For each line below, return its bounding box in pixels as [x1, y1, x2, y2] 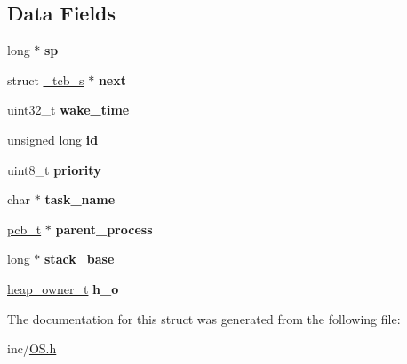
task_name [44, 190, 116, 209]
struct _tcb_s [7, 70, 84, 89]
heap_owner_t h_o [7, 279, 119, 297]
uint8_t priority [7, 160, 101, 178]
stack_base [44, 249, 115, 268]
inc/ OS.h [7, 339, 57, 358]
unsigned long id [7, 130, 99, 148]
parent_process [55, 219, 153, 238]
